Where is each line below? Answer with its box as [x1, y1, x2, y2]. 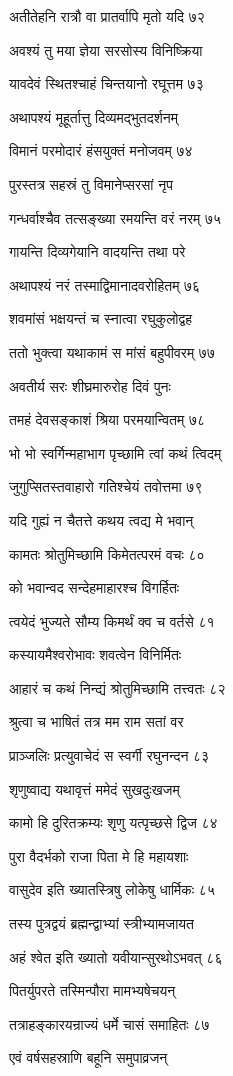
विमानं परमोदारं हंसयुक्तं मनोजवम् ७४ [9, 140, 193, 161]
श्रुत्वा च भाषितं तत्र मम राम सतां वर [9, 711, 184, 732]
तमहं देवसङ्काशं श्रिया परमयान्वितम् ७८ [9, 409, 205, 430]
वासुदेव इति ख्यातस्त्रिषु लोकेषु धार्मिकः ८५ [9, 879, 215, 900]
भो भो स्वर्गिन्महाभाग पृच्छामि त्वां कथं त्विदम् [9, 442, 222, 463]
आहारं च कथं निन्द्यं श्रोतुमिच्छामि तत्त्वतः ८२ [9, 677, 226, 698]
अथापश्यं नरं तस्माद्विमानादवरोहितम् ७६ [9, 274, 201, 295]
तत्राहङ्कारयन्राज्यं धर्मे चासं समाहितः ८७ [9, 1013, 210, 1034]
